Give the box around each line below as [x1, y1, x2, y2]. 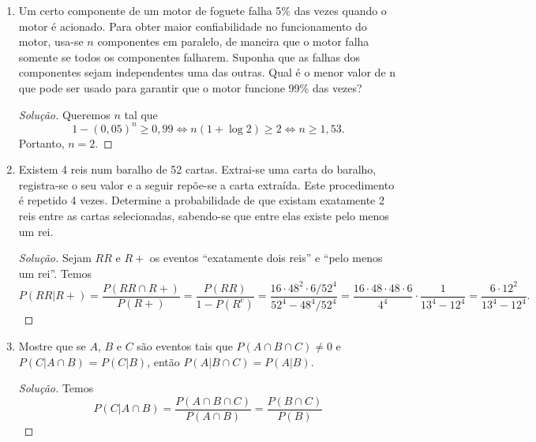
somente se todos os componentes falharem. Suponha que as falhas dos [18, 48, 361, 65]
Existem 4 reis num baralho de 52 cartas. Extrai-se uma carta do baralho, [18, 161, 377, 178]
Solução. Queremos [18, 106, 111, 122]
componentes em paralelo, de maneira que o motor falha [97, 33, 369, 50]
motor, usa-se [18, 33, 84, 50]
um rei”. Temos [18, 264, 92, 281]
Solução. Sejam [18, 249, 92, 266]
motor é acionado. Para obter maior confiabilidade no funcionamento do [18, 17, 367, 34]
